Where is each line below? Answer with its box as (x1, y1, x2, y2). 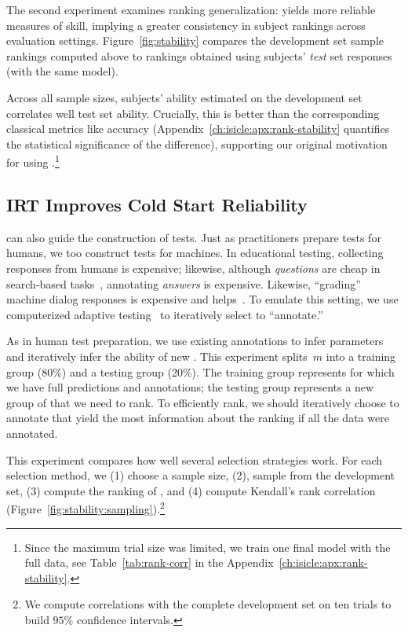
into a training (326, 347, 396, 364)
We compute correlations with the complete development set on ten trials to (24, 596, 392, 612)
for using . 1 (6, 152, 60, 170)
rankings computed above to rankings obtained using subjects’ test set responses (6, 47, 392, 64)
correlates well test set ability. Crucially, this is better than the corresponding (6, 105, 380, 121)
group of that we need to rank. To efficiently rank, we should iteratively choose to (6, 394, 399, 410)
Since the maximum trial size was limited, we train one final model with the (24, 538, 391, 555)
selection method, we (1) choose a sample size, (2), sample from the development (6, 467, 395, 483)
